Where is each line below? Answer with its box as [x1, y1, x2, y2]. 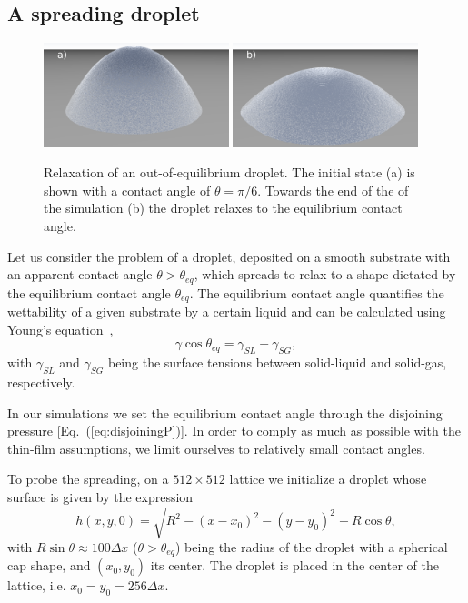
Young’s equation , [7, 319, 114, 338]
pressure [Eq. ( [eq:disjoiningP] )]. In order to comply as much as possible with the [7, 421, 461, 440]
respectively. [7, 372, 75, 391]
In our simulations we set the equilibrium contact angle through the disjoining [7, 403, 443, 422]
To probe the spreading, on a [7, 469, 169, 488]
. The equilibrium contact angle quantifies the [189, 283, 444, 302]
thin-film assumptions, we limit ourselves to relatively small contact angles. [7, 438, 425, 457]
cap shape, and [7, 556, 91, 575]
